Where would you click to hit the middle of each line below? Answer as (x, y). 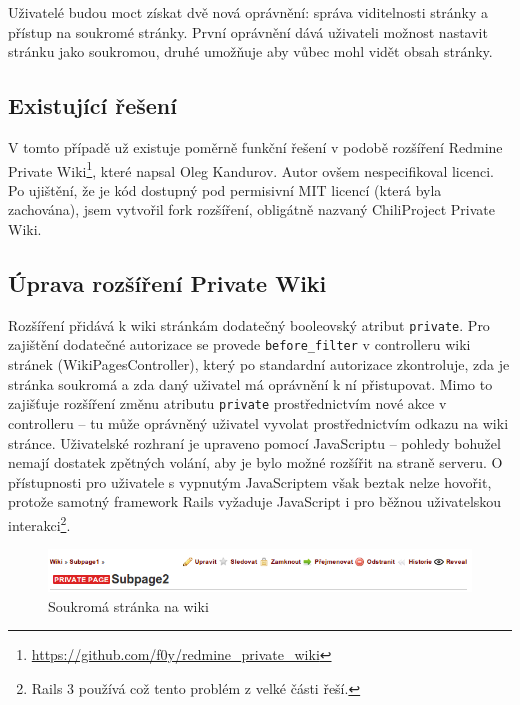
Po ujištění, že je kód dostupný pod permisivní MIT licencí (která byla (225, 189)
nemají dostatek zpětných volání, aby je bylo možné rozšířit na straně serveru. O (255, 462)
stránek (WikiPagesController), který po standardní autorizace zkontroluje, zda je (259, 364)
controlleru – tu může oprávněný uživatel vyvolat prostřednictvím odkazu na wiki (258, 422)
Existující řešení (92, 105)
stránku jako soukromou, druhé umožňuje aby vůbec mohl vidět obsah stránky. (250, 51)
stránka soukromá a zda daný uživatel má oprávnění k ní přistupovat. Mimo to (250, 383)
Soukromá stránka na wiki (128, 605)
